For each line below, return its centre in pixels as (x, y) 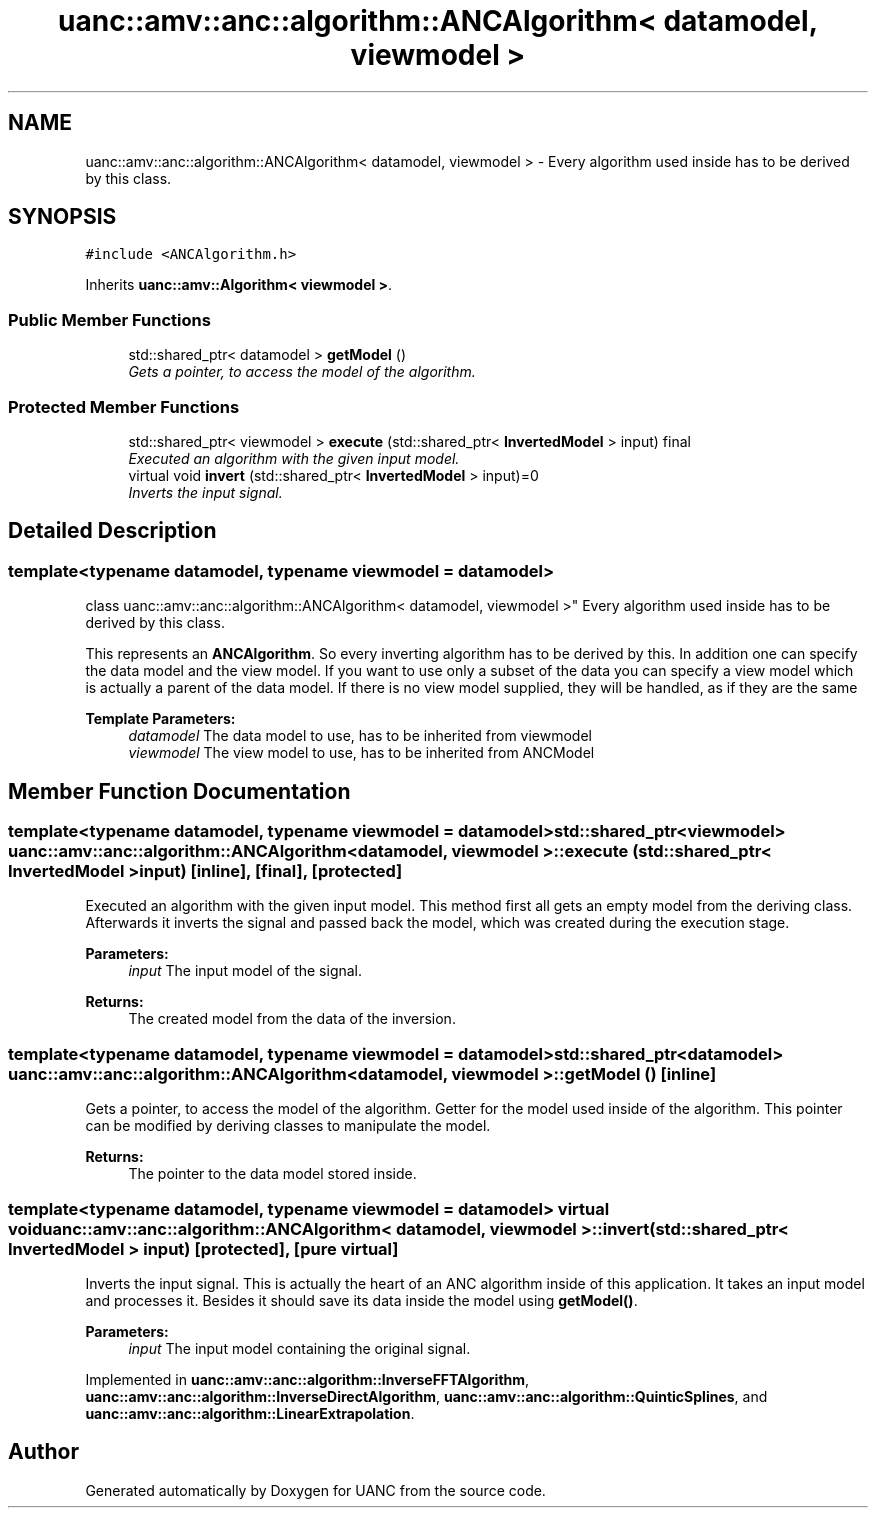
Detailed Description (112, 531)
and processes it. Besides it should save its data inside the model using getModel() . (361, 1300)
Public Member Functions (109, 319)
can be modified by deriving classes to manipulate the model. (288, 1126)
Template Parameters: (160, 719)
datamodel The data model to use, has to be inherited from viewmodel (360, 736)
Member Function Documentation (179, 791)
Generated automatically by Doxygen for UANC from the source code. (315, 1490)
